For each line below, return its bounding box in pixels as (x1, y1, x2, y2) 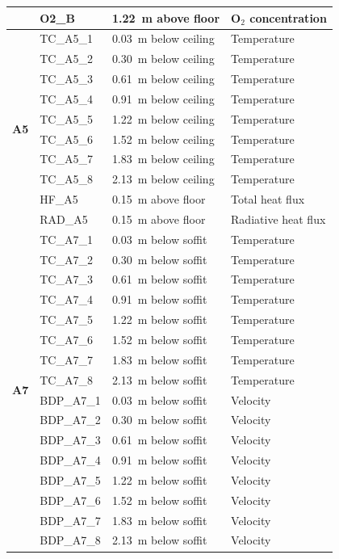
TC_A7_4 (40, 291, 93, 308)
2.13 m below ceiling (111, 170, 215, 187)
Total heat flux (231, 191, 305, 208)
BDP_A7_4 (40, 452, 101, 469)
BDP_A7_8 (40, 532, 101, 548)
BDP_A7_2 (40, 411, 101, 428)
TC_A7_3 (40, 271, 93, 288)
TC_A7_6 (40, 331, 93, 347)
